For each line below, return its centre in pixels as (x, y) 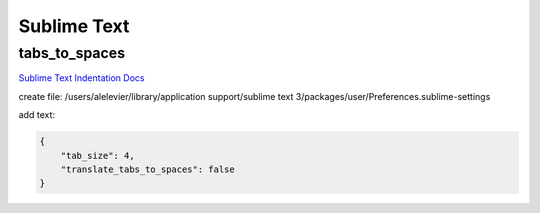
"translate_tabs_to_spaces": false (147, 169)
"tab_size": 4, (97, 155)
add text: (36, 115)
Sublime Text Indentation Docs (81, 78)
